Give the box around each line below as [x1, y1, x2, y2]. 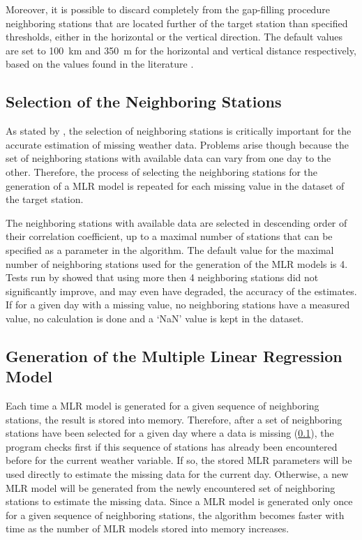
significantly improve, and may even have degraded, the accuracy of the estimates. [6, 283, 357, 298]
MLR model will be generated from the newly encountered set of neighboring [6, 480, 335, 495]
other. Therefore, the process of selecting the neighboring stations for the [6, 164, 318, 179]
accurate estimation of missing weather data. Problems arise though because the [6, 137, 349, 151]
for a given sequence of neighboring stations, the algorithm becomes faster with [6, 507, 345, 522]
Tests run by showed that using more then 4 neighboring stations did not [6, 270, 319, 285]
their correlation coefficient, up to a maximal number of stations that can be [6, 229, 333, 243]
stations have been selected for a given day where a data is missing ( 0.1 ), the [6, 426, 334, 440]
